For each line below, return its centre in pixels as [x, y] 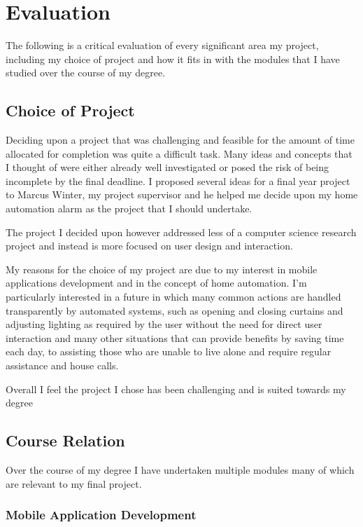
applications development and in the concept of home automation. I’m [156, 283]
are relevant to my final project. [74, 483]
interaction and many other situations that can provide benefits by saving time [175, 337]
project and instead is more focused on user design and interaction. [149, 246]
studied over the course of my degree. [86, 73]
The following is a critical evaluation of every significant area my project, [162, 45]
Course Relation [65, 440]
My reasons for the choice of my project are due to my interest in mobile [162, 269]
